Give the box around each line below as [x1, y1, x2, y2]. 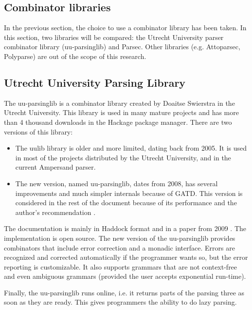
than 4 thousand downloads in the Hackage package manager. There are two [4, 116, 232, 127]
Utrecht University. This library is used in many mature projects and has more [4, 107, 239, 117]
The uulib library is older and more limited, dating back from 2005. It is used [15, 143, 247, 153]
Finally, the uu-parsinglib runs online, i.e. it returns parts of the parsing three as [4, 287, 245, 297]
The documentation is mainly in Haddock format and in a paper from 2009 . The [4, 223, 246, 233]
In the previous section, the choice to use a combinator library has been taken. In [4, 22, 247, 33]
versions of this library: [4, 126, 73, 136]
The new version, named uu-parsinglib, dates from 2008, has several [15, 178, 218, 188]
